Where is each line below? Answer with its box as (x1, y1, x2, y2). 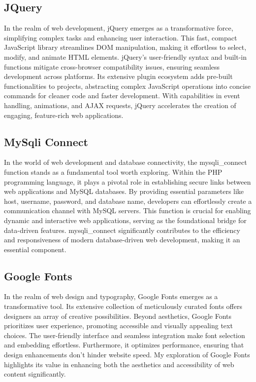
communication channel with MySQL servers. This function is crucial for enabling (4, 205, 251, 216)
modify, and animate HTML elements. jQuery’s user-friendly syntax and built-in (4, 51, 247, 62)
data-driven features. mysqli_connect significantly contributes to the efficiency (4, 225, 240, 235)
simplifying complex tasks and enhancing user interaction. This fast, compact (4, 32, 237, 42)
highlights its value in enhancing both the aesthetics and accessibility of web (4, 359, 234, 369)
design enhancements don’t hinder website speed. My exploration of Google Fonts (4, 349, 250, 360)
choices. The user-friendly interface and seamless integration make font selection (4, 330, 245, 340)
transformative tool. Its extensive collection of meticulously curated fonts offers (4, 301, 242, 311)
